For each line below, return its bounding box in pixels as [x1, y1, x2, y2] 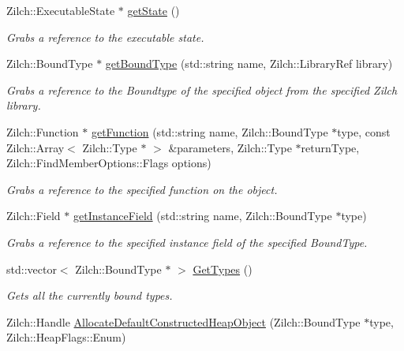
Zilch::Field [6, 207, 61, 224]
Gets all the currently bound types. [6, 287, 173, 304]
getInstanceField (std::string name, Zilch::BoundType [73, 207, 332, 224]
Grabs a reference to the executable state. [6, 28, 204, 45]
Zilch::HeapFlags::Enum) [6, 329, 126, 345]
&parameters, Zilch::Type [168, 139, 292, 155]
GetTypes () [193, 260, 252, 277]
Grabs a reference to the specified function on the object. [6, 181, 278, 197]
